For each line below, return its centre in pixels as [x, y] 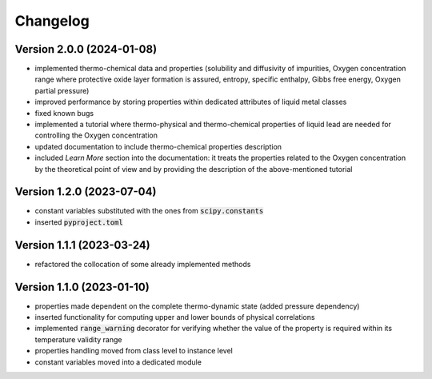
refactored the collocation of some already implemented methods [143, 264]
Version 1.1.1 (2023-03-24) [83, 245]
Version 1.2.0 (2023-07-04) [86, 192]
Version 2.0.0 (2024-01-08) [86, 49]
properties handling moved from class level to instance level [134, 351]
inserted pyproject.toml [79, 222]
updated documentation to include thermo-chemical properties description [158, 146]
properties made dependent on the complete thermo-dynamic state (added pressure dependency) [197, 306]
